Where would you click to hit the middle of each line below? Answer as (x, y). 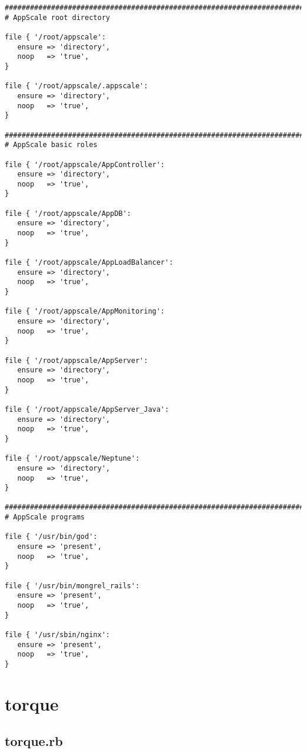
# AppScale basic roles (51, 145)
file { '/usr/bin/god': (51, 537)
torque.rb (34, 741)
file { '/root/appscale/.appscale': (76, 86)
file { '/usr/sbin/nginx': (57, 635)
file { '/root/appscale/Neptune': (72, 459)
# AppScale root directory (57, 17)
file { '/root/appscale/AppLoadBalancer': (89, 263)
